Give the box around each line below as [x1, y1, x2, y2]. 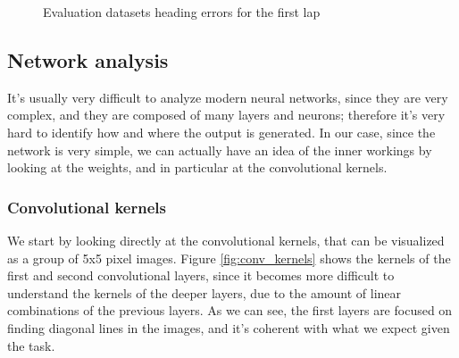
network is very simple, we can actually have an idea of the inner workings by [7, 140, 432, 159]
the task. [7, 336, 55, 354]
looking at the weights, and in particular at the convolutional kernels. [7, 158, 388, 177]
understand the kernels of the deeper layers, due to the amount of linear [7, 283, 402, 302]
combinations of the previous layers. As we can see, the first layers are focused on [7, 301, 453, 320]
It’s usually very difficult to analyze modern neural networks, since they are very [7, 87, 448, 106]
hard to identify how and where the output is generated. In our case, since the [7, 122, 436, 141]
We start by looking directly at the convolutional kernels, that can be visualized [7, 230, 445, 249]
